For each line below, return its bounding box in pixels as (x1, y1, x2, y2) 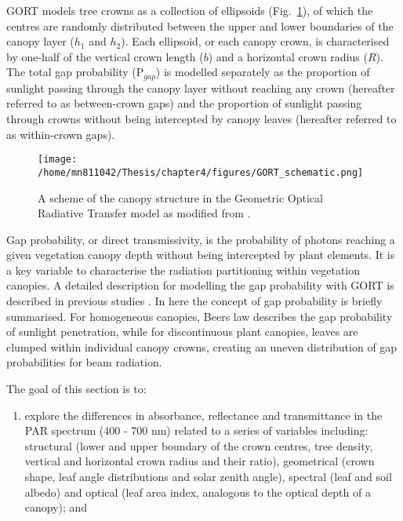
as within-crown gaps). (6, 126, 115, 142)
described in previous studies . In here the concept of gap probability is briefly (6, 293, 383, 309)
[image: (38, 154, 78, 166)
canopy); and (24, 499, 88, 516)
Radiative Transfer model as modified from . (38, 205, 251, 221)
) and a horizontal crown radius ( (208, 48, 368, 64)
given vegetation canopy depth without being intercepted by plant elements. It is (6, 246, 395, 263)
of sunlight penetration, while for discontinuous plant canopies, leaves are (6, 323, 358, 340)
